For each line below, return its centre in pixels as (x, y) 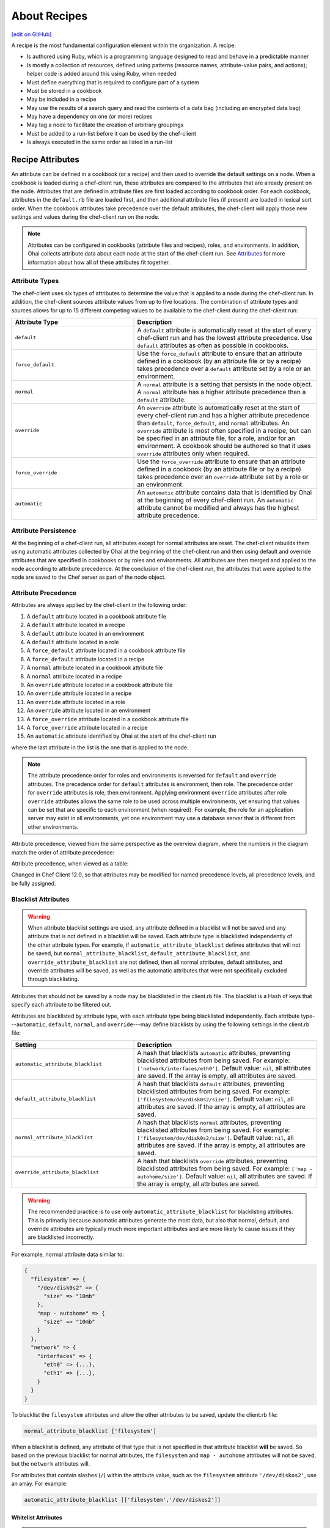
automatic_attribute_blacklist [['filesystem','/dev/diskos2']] (123, 1500)
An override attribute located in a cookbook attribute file (100, 685)
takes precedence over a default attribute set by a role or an (224, 369)
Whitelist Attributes (37, 1517)
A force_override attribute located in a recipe (87, 727)
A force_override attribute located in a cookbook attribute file (108, 719)
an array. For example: (39, 1484)
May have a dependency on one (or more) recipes (90, 117)
